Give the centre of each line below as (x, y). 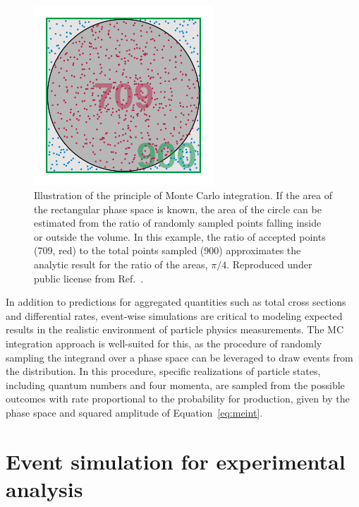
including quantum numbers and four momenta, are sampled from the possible (175, 384)
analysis (44, 488)
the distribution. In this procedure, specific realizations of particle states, (163, 371)
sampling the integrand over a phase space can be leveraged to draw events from (179, 357)
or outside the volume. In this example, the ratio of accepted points (180, 236)
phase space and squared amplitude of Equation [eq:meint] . (134, 412)
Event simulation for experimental (176, 461)
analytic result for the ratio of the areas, (121, 264)
